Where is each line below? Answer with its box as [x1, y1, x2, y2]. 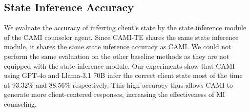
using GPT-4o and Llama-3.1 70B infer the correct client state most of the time [4, 70, 243, 80]
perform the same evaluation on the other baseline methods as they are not [4, 51, 229, 61]
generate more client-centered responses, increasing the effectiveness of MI [4, 89, 225, 99]
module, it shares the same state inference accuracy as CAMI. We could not [4, 41, 231, 52]
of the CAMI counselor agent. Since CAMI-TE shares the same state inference [4, 32, 239, 42]
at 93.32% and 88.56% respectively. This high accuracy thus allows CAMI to [4, 79, 233, 90]
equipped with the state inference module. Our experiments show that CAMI [4, 60, 235, 71]
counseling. [4, 98, 37, 109]
